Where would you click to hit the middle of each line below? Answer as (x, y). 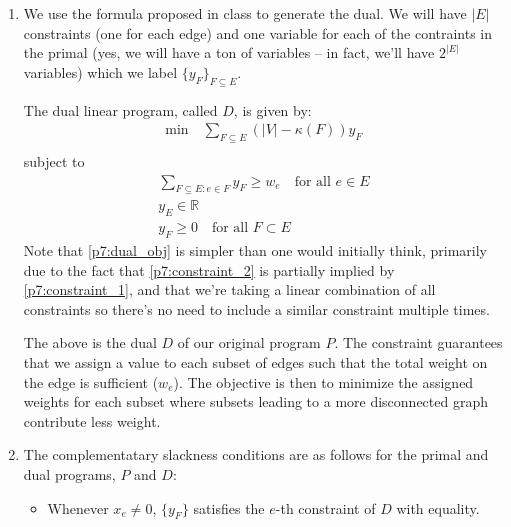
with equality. (438, 507)
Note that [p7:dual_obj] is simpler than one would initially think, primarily (255, 250)
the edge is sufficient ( (91, 381)
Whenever (78, 507)
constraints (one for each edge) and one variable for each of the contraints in (258, 32)
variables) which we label (100, 71)
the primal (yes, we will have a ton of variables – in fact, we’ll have (229, 52)
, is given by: (272, 109)
